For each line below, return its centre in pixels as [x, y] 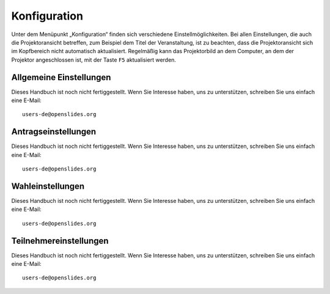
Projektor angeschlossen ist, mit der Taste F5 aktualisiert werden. [94, 60]
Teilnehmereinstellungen [60, 241]
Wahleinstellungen [48, 186]
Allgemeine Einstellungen [61, 77]
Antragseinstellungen [54, 132]
